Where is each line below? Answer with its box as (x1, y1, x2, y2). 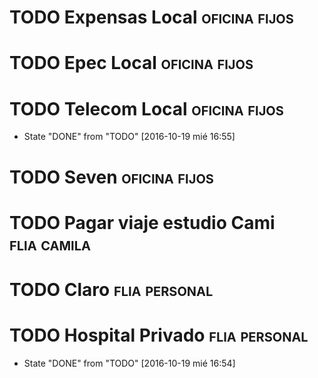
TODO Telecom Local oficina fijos (9, 97, 284, 120)
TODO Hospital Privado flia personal (9, 324, 309, 347)
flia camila (9, 232, 91, 255)
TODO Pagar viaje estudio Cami (9, 211, 276, 234)
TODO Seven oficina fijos (9, 166, 214, 188)
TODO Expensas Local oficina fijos (9, 6, 294, 29)
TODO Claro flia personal (9, 278, 214, 301)
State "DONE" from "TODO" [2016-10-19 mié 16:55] (23, 131, 236, 143)
